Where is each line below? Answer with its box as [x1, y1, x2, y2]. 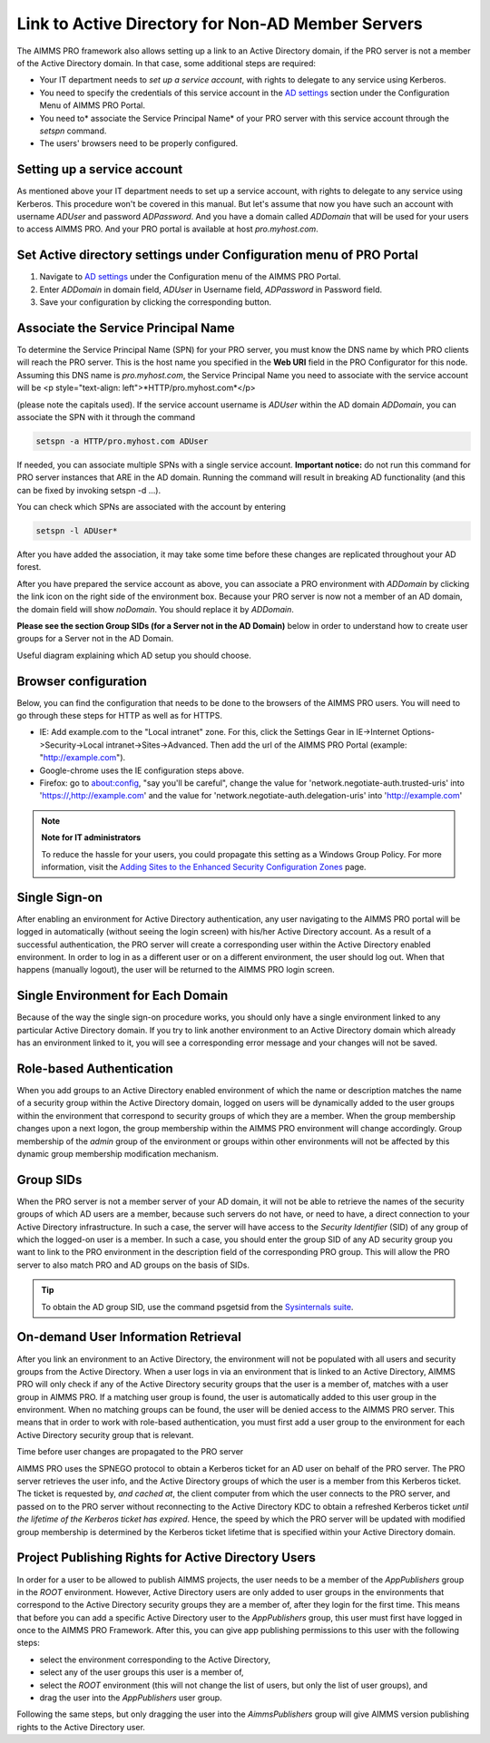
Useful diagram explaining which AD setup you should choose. [16, 650, 251, 661]
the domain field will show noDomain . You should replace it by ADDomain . [16, 603, 295, 614]
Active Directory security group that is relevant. [16, 1429, 194, 1440]
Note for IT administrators [41, 832, 142, 843]
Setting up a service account [16, 162, 183, 177]
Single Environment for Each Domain [16, 988, 229, 1004]
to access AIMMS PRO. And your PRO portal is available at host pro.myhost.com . [16, 223, 319, 235]
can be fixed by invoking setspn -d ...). [16, 485, 162, 495]
